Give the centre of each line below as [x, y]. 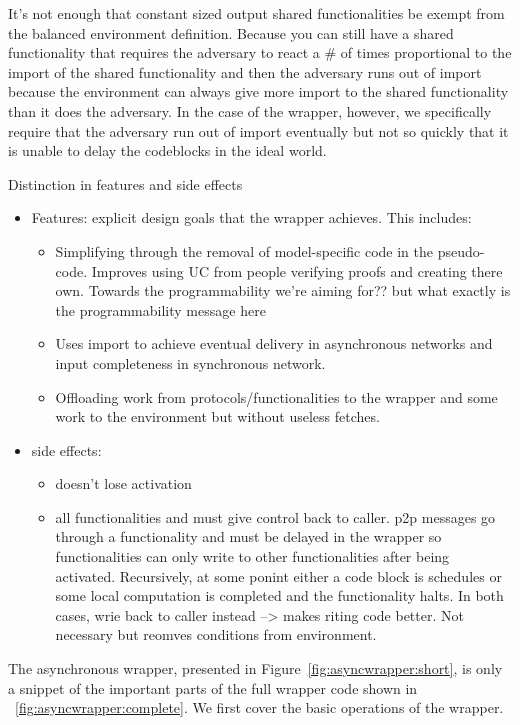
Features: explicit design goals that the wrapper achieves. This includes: [251, 217]
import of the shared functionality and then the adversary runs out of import [245, 71]
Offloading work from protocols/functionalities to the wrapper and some [276, 396]
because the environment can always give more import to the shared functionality [258, 91]
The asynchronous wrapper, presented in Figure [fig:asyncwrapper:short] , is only [255, 668]
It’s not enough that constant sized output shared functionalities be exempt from [256, 13]
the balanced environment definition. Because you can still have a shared [231, 32]
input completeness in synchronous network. [190, 362]
